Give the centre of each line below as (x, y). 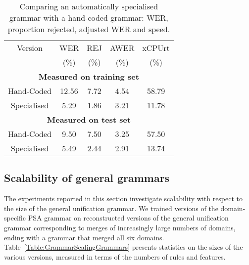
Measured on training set (89, 76)
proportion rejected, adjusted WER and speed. (89, 29)
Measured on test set (89, 119)
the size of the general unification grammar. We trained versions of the (111, 208)
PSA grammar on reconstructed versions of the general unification (128, 218)
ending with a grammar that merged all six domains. (84, 237)
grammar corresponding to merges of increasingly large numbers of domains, (120, 227)
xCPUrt (156, 48)
